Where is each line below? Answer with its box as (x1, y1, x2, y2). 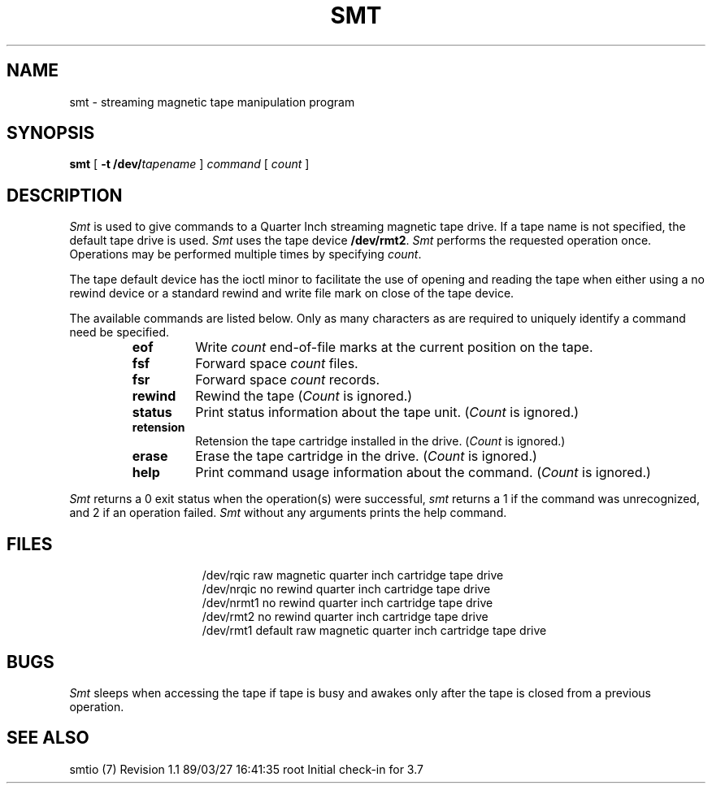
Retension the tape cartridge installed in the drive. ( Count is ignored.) (195, 434, 566, 449)
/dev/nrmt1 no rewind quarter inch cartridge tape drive (202, 596, 493, 610)
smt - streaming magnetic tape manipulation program (69, 94, 355, 109)
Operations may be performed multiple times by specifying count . (69, 247, 422, 262)
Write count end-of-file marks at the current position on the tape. (195, 339, 593, 356)
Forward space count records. (195, 371, 380, 388)
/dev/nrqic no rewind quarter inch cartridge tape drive (202, 582, 491, 597)
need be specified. (69, 325, 170, 340)
